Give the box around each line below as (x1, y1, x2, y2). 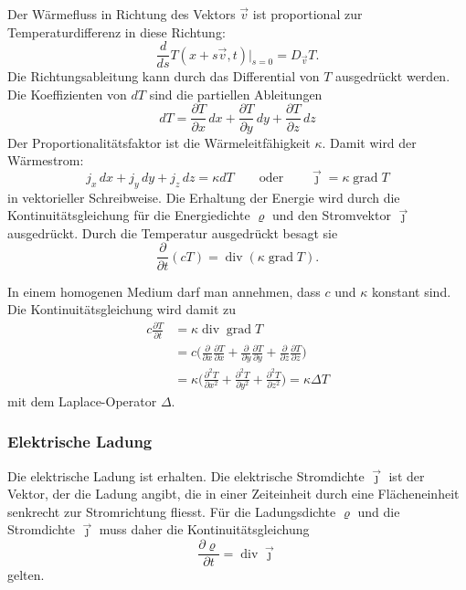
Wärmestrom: (7, 151, 84, 170)
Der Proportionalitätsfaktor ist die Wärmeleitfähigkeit (7, 132, 311, 152)
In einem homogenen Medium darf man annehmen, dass (7, 281, 321, 300)
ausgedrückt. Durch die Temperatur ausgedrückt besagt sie (7, 223, 338, 242)
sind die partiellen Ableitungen (149, 84, 323, 103)
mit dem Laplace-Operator (7, 391, 157, 410)
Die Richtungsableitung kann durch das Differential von (7, 67, 320, 86)
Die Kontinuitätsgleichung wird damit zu (7, 300, 236, 319)
